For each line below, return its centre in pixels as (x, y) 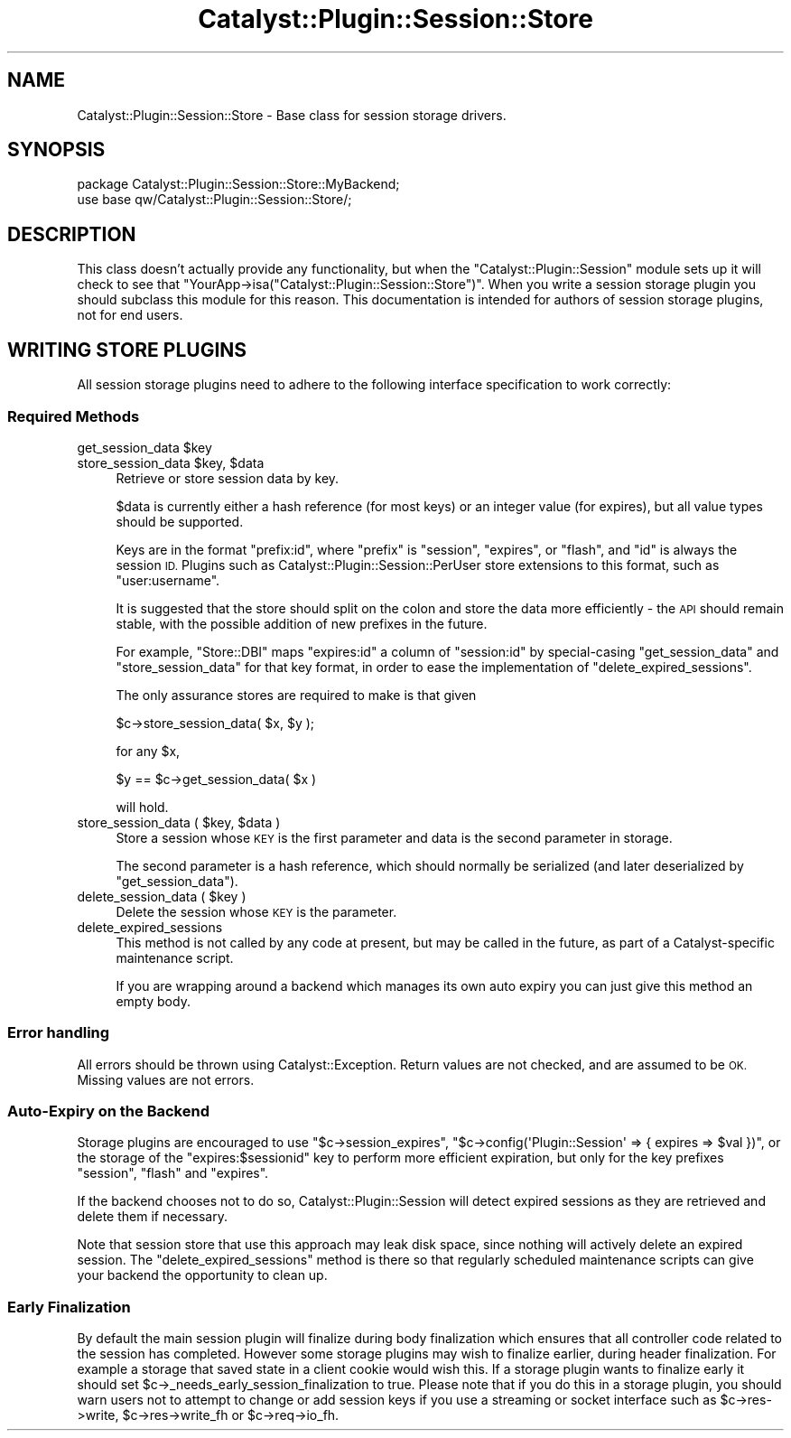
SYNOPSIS (56, 150)
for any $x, (148, 751)
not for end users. (130, 315)
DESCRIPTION (72, 234)
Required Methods (74, 416)
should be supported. (180, 521)
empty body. (153, 1001)
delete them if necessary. (152, 1217)
